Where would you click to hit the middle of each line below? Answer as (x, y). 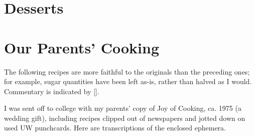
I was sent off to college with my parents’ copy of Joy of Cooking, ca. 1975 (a (123, 108)
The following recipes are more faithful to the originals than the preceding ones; (127, 71)
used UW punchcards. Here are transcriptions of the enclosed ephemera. (115, 128)
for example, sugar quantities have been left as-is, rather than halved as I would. (128, 81)
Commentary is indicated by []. (52, 91)
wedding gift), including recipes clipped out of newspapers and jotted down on (125, 118)
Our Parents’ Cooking (82, 47)
